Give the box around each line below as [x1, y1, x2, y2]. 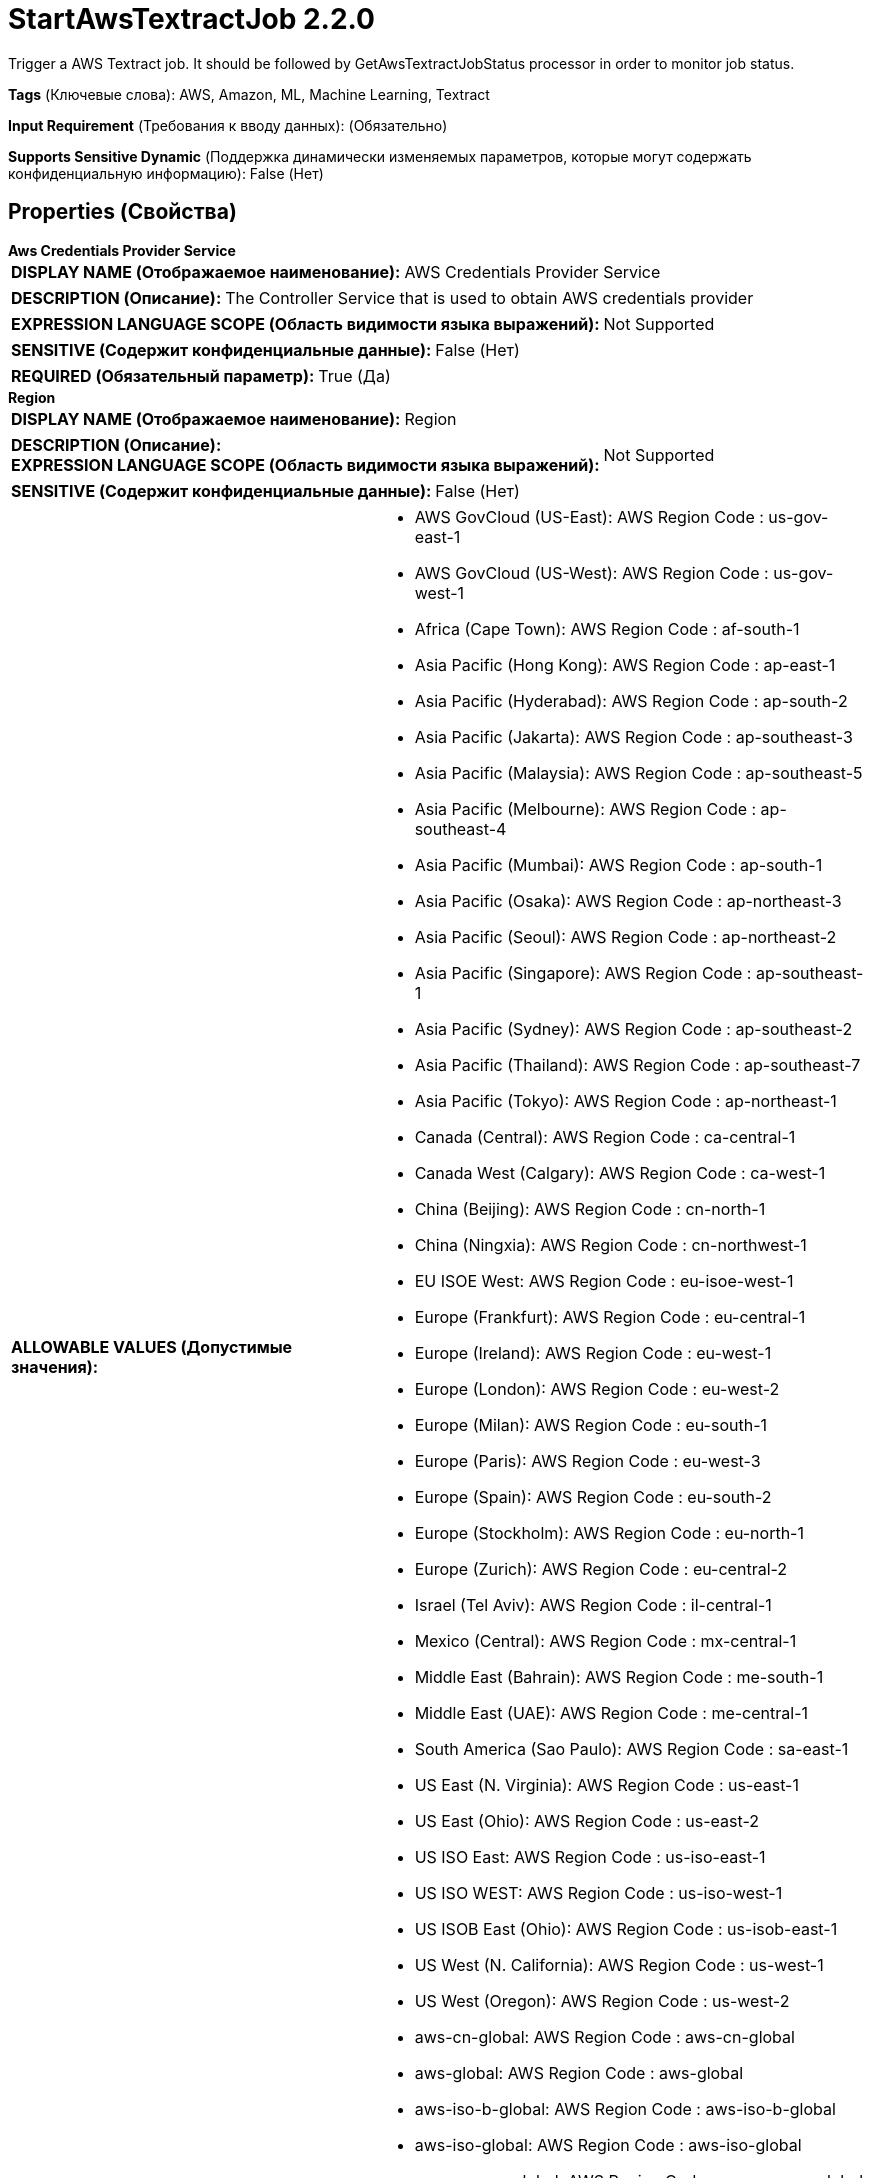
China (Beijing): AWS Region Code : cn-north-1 [414, 1198, 766, 1219]
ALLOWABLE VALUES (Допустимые [11, 1336, 293, 1357]
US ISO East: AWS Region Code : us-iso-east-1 [414, 1846, 766, 1867]
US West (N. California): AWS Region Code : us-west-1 [414, 1954, 824, 1975]
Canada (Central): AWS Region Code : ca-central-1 [414, 1126, 796, 1147]
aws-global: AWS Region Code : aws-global [414, 2062, 744, 2083]
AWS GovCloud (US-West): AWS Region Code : [414, 562, 769, 583]
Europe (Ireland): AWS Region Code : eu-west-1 [414, 1342, 772, 1363]
